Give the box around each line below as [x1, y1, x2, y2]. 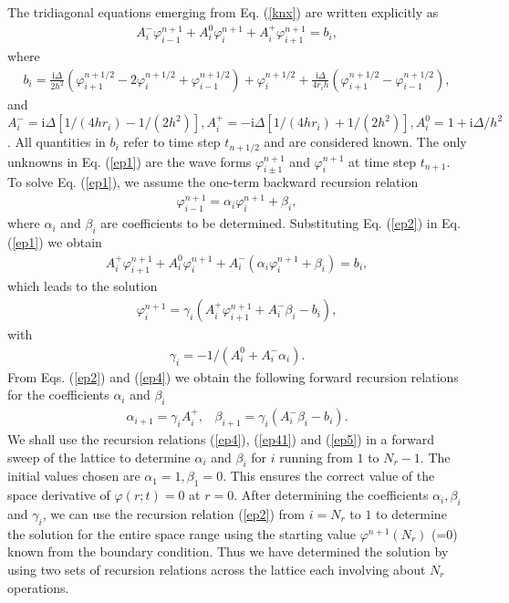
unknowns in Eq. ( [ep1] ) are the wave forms [7, 151, 252, 171]
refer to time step [123, 132, 221, 151]
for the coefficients [7, 385, 109, 404]
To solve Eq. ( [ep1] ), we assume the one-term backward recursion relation [7, 172, 419, 192]
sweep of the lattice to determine [7, 447, 191, 466]
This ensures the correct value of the [230, 466, 435, 485]
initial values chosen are [7, 466, 140, 485]
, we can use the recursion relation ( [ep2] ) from [42, 504, 305, 523]
